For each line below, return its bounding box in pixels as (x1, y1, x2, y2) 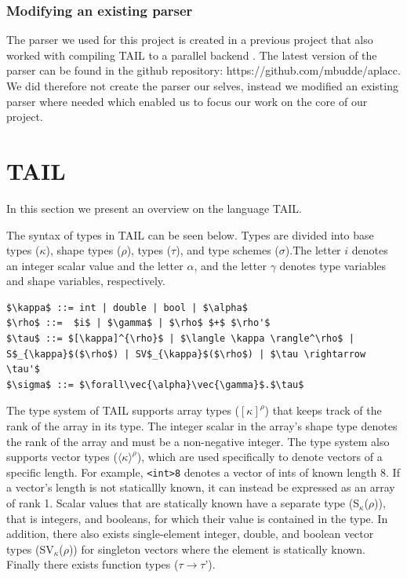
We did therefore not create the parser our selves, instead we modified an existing (6, 78, 398, 93)
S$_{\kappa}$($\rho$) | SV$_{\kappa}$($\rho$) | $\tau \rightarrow (6, 348, 366, 360)
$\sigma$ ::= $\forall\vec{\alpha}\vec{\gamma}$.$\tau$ (6, 379, 304, 390)
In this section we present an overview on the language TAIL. (6, 199, 302, 216)
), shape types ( (45, 242, 122, 258)
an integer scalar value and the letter (6, 257, 184, 273)
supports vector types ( (6, 448, 118, 465)
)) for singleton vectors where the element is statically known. (68, 540, 365, 557)
